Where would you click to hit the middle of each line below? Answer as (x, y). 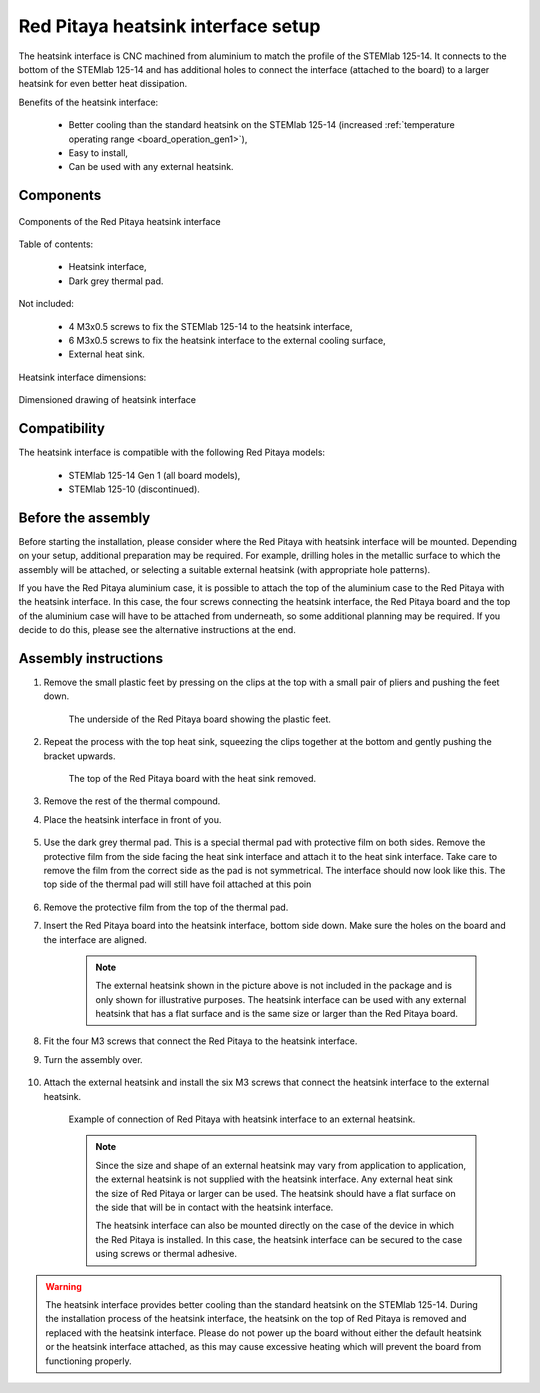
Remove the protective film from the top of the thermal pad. (166, 907)
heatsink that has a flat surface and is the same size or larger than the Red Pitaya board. (277, 1014)
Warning (63, 1286)
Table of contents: (56, 244)
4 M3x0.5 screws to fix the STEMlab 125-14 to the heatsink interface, (210, 326)
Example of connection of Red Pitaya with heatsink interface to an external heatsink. (242, 1119)
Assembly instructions (91, 658)
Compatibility (61, 428)
